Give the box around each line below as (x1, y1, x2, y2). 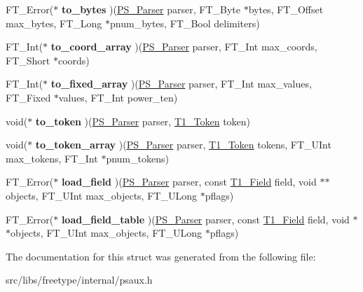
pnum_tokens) (106, 151, 169, 165)
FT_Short (6, 53, 50, 67)
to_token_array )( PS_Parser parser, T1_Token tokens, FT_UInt (35, 137, 331, 152)
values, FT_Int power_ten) (58, 90, 178, 104)
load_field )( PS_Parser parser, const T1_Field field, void (61, 174, 317, 189)
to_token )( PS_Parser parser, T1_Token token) (35, 113, 251, 128)
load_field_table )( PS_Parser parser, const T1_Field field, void (61, 211, 350, 226)
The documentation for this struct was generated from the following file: (6, 249, 316, 263)
